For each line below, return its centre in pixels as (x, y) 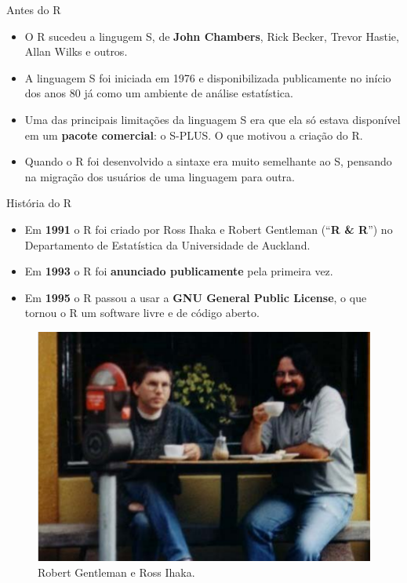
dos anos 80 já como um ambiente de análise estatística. (159, 93)
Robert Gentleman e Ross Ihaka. (116, 572)
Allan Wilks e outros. (76, 51)
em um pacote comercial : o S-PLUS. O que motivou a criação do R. (194, 135)
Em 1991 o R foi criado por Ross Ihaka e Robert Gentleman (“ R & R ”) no (209, 229)
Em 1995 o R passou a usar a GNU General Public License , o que (196, 297)
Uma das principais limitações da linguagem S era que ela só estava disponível (213, 119)
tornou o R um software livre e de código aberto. (142, 313)
